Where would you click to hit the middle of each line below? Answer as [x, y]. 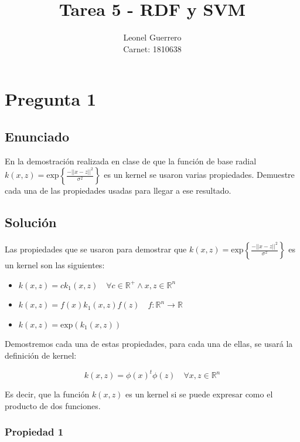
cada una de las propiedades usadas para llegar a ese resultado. [118, 190]
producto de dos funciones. [53, 405]
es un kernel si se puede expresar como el [199, 394]
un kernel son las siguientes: [55, 265]
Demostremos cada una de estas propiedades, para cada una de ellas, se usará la [149, 344]
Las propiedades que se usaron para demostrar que [96, 249]
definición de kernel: [41, 355]
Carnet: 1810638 [152, 48]
